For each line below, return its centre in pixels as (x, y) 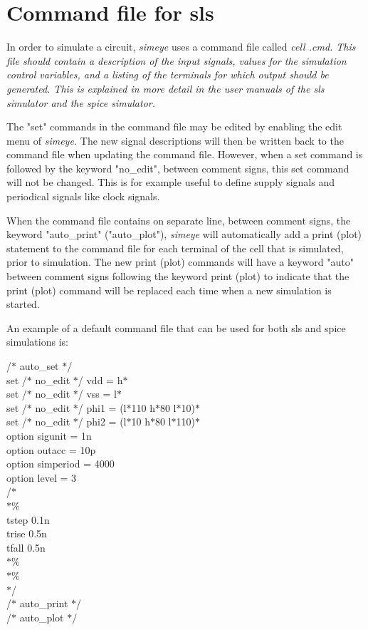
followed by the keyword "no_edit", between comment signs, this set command (178, 168)
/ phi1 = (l (102, 407)
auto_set (39, 366)
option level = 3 (41, 477)
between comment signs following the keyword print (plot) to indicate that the (178, 276)
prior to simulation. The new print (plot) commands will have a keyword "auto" (180, 262)
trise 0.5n (27, 533)
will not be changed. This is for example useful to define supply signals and (170, 182)
